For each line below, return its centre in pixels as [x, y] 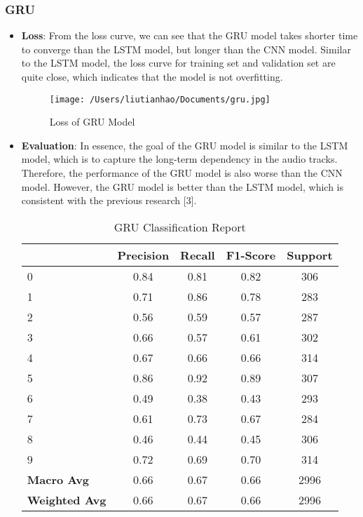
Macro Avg [58, 479]
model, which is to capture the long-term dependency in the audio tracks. [179, 159]
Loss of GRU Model [92, 122]
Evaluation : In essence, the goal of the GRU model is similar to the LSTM [185, 145]
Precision [143, 255]
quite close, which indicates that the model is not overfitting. [152, 76]
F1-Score [251, 255]
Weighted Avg [67, 499]
